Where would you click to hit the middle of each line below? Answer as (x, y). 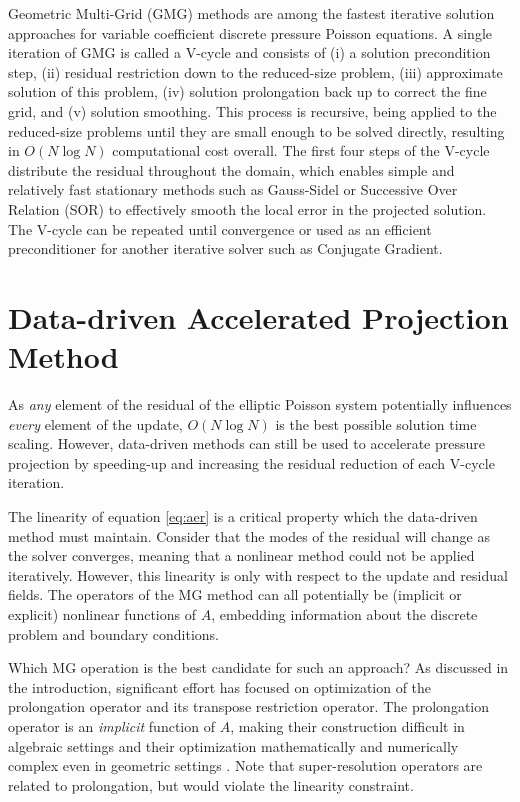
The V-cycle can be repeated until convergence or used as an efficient (220, 228)
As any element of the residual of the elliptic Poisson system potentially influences (260, 404)
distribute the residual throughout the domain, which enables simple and (231, 169)
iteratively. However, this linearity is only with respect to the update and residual (258, 574)
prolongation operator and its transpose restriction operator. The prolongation (249, 706)
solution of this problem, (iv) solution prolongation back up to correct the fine (247, 91)
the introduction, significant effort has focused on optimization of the (220, 686)
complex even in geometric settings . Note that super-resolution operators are (245, 765)
